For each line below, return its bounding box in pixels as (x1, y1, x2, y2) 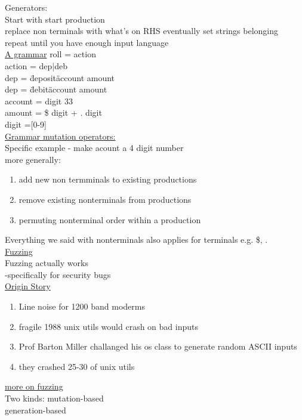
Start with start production (5, 13, 105, 25)
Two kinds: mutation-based (5, 392, 104, 404)
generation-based (5, 403, 66, 416)
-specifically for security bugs (5, 268, 111, 280)
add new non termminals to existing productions (19, 173, 197, 186)
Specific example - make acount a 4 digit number (5, 141, 184, 154)
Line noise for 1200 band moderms (19, 300, 146, 313)
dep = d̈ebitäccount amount (5, 83, 107, 95)
